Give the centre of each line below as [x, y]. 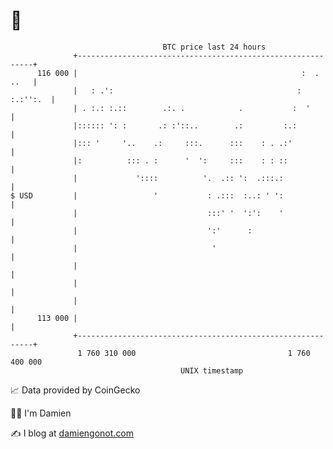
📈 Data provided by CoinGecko [75, 390]
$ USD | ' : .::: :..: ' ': [147, 195]
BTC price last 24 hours [214, 47]
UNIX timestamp [212, 370]
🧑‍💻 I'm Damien [41, 413]
